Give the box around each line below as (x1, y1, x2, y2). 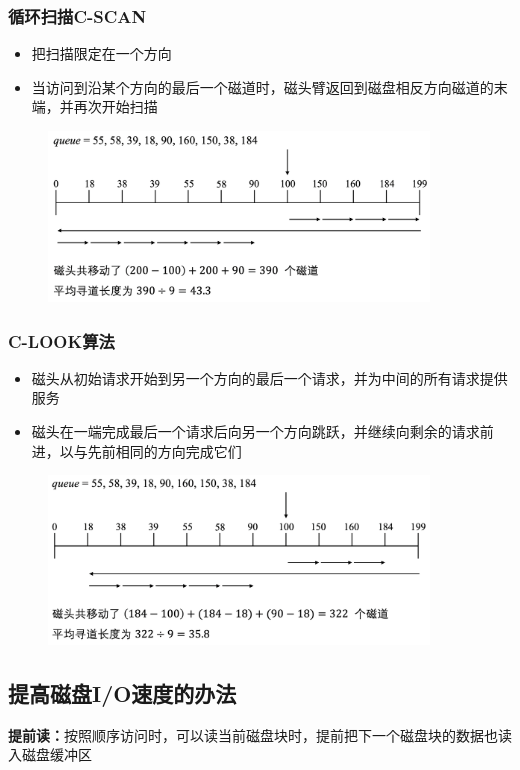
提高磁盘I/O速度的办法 (8, 677, 237, 708)
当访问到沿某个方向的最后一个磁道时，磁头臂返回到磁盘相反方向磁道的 (31, 76, 494, 97)
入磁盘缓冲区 (8, 744, 92, 765)
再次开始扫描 (73, 96, 158, 117)
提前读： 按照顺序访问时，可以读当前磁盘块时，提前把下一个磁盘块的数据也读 (8, 724, 512, 745)
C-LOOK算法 (8, 328, 115, 353)
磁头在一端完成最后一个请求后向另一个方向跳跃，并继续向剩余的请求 (31, 421, 480, 442)
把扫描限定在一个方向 (31, 43, 172, 64)
